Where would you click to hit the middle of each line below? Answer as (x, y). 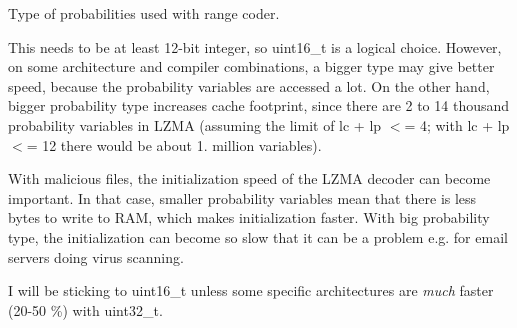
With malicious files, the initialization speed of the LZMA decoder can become (249, 178)
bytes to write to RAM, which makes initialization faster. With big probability (249, 217)
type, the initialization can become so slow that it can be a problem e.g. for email (258, 236)
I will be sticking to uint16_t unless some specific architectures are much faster (251, 290)
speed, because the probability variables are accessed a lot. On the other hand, (249, 85)
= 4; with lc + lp (457, 124)
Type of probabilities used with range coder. (144, 13)
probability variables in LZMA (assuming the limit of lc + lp (195, 124)
